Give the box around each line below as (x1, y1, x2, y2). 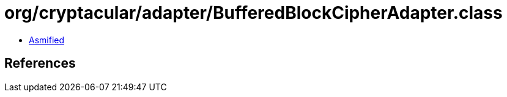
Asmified (29, 34, 65, 45)
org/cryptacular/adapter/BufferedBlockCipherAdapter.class (4, 2, 503, 23)
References (4, 56, 76, 71)
